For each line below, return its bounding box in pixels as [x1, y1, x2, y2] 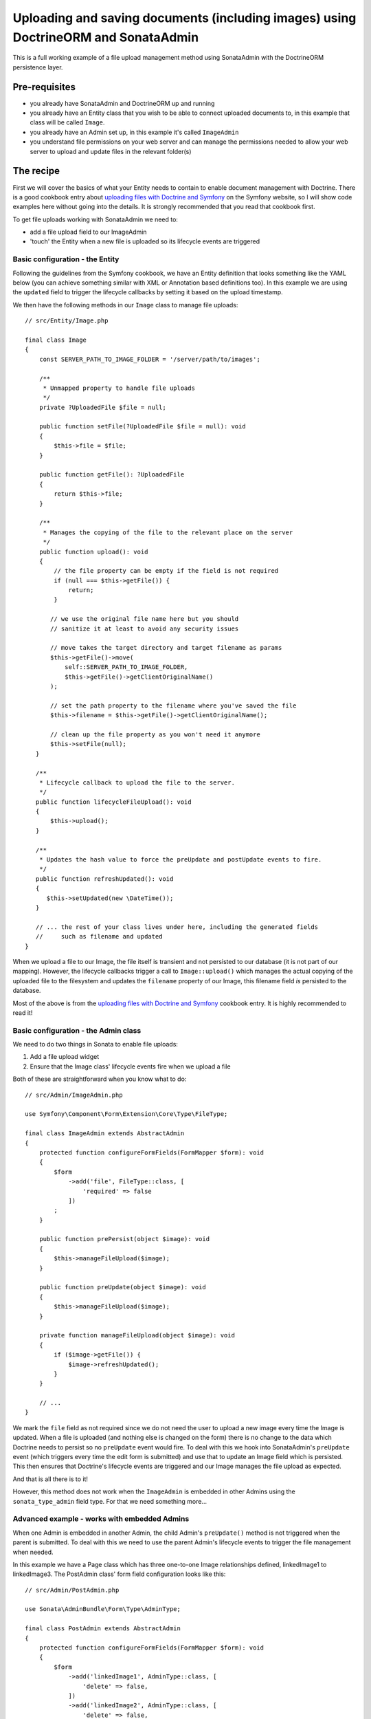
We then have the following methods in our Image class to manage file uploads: [12, 300, 238, 309]
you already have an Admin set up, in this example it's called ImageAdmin [30, 128, 239, 136]
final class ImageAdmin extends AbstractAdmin [25, 1130, 185, 1137]
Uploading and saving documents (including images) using [12, 10, 357, 25]
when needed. [12, 1548, 54, 1556]
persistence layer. [12, 63, 63, 72]
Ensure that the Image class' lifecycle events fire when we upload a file [30, 1062, 231, 1071]
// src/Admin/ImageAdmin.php [25, 1091, 123, 1099]
